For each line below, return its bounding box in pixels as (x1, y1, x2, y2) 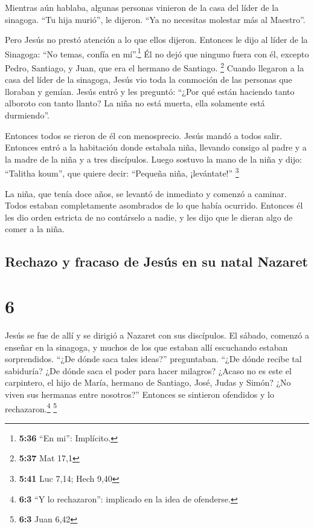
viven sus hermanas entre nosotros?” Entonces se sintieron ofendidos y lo (5, 388, 274, 400)
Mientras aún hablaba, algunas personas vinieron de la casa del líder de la (5, 1, 279, 13)
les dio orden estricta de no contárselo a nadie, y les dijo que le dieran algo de (5, 210, 293, 223)
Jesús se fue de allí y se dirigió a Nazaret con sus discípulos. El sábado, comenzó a (5, 328, 309, 341)
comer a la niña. (5, 222, 65, 235)
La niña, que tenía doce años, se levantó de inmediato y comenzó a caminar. (5, 187, 287, 200)
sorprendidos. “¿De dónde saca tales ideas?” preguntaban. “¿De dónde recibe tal (5, 352, 302, 365)
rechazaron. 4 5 (5, 400, 57, 415)
